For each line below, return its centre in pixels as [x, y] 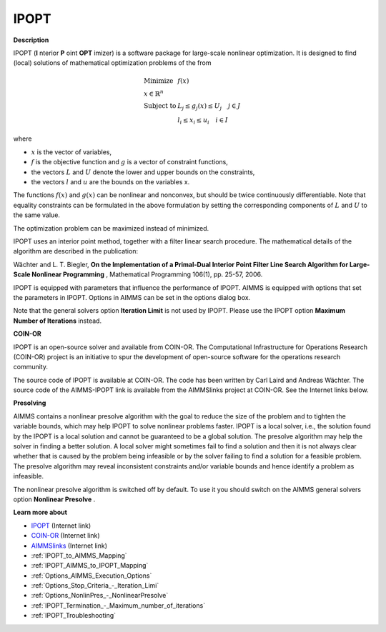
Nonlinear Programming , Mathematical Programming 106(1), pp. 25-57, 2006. [147, 274]
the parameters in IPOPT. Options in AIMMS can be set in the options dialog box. [132, 297]
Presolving [30, 403]
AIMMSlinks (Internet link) [69, 546]
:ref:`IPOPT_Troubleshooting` [74, 616]
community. [30, 367]
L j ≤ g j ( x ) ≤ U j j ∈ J [209, 107]
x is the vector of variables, [71, 152]
